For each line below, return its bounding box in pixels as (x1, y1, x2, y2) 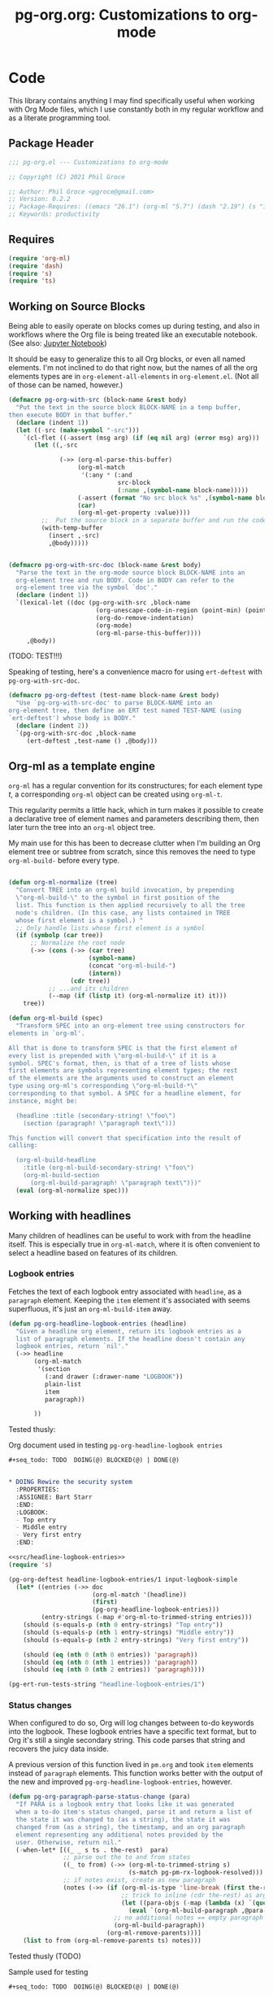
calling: (8, 1142, 38, 1150)
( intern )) (88, 969, 122, 977)
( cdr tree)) (70, 976, 111, 985)
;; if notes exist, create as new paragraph (63, 1876, 217, 1884)
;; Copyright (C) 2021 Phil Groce (8, 172, 126, 181)
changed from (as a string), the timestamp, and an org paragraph (15, 1823, 245, 1831)
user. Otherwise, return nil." (15, 1838, 122, 1846)
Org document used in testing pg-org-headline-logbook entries (8, 1440, 223, 1450)
